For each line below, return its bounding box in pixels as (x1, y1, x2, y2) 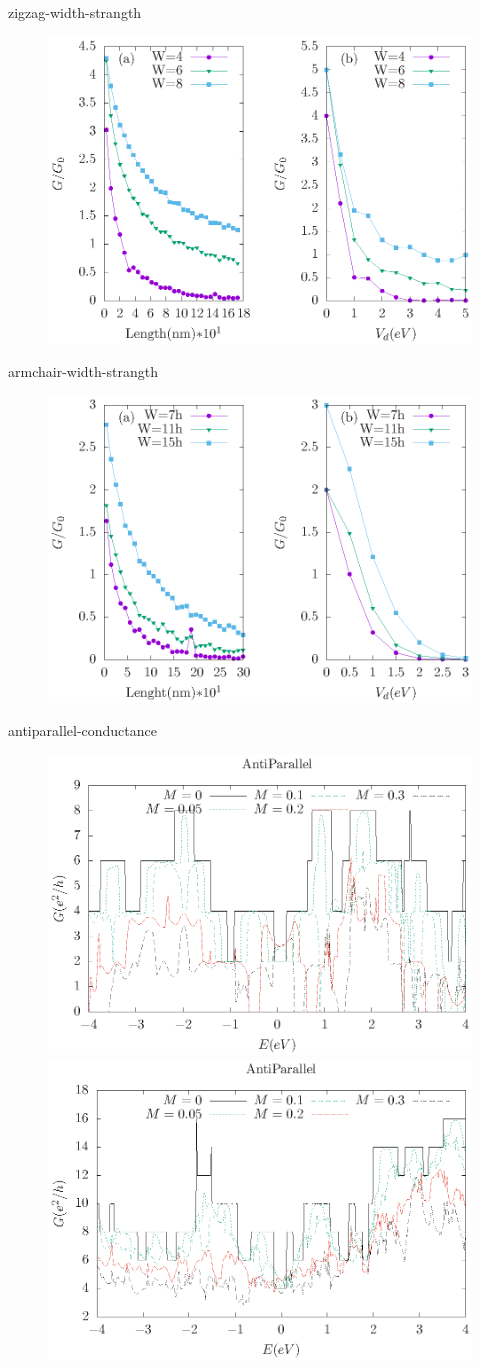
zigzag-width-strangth (8, 2, 142, 22)
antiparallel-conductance (8, 720, 158, 741)
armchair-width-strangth (8, 361, 158, 382)
